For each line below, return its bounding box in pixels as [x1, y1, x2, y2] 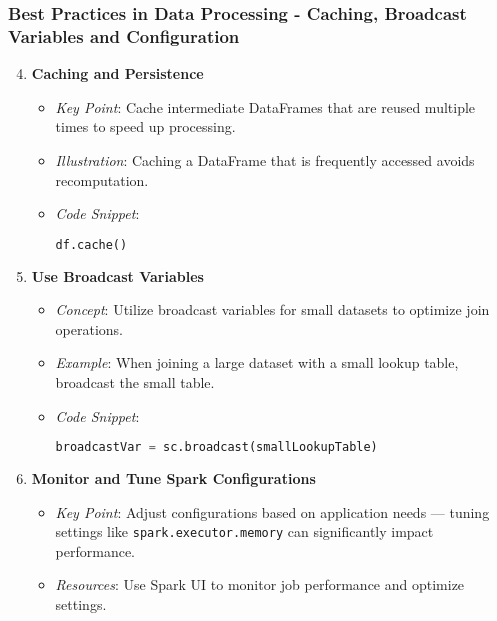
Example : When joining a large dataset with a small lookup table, [55, 352, 459, 373]
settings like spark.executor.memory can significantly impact [55, 521, 434, 542]
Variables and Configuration [8, 23, 240, 48]
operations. [55, 318, 124, 339]
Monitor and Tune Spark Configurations [31, 468, 316, 489]
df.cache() [55, 237, 128, 252]
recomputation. [55, 169, 149, 190]
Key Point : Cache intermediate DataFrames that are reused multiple [55, 96, 476, 117]
